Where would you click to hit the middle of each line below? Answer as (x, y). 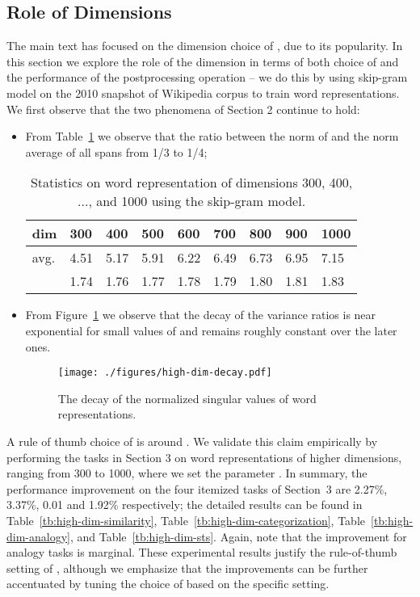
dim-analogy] (38, 536)
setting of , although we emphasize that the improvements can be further (187, 568)
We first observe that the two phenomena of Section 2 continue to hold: (183, 109)
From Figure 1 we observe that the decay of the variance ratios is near (201, 315)
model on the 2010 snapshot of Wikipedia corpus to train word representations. (203, 92)
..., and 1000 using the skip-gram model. (192, 201)
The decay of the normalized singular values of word (187, 398)
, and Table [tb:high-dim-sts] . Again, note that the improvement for (238, 536)
